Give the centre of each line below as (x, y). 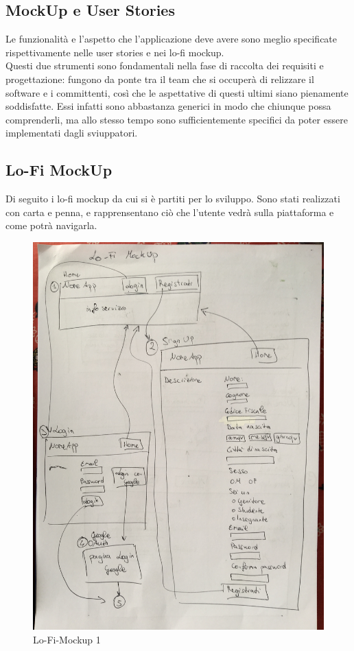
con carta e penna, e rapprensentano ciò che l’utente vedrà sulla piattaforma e (170, 212)
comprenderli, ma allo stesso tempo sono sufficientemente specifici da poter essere (177, 119)
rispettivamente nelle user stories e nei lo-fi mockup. (115, 52)
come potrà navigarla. (51, 225)
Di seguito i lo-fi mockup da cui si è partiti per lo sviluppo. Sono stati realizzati (173, 199)
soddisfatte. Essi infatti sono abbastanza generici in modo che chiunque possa (168, 106)
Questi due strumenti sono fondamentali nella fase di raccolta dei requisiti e (165, 66)
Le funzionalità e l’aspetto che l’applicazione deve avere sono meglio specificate (172, 39)
